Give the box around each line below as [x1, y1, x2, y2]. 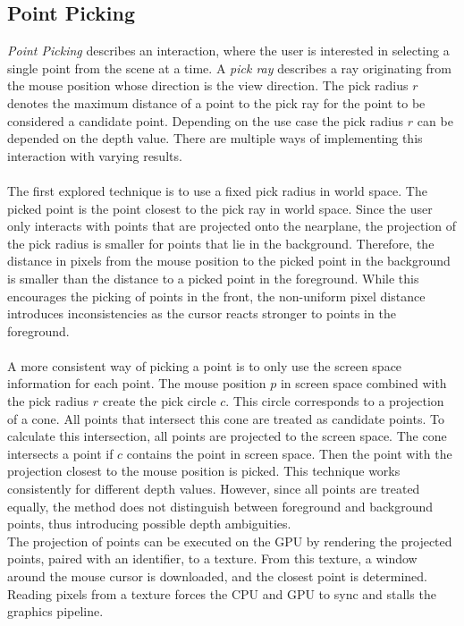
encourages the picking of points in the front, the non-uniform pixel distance [7, 286, 426, 305]
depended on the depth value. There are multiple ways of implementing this [7, 129, 423, 148]
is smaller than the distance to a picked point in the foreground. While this [7, 268, 419, 287]
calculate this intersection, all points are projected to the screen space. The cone [7, 427, 447, 445]
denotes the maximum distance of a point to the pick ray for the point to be [7, 93, 426, 112]
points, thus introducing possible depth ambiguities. [7, 514, 291, 533]
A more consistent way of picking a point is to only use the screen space [7, 356, 402, 375]
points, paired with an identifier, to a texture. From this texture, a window [7, 549, 418, 568]
